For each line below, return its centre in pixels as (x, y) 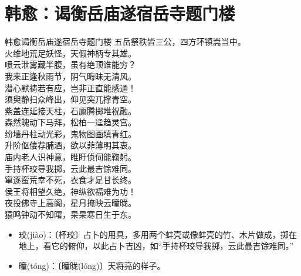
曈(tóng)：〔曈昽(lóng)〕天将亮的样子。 (92, 265)
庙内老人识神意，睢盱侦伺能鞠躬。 (70, 157)
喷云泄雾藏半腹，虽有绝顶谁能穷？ (70, 64)
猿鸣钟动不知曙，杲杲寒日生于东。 (70, 215)
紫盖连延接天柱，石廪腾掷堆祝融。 (70, 110)
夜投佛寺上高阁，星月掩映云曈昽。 (70, 203)
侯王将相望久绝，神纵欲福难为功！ (70, 191)
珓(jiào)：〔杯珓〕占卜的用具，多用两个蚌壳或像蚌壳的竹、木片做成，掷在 (158, 234)
